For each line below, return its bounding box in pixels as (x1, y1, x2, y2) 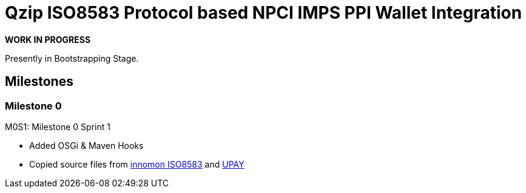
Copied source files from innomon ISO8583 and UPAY (29, 159, 244, 169)
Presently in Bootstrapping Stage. (5, 53, 139, 64)
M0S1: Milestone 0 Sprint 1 (5, 121, 110, 132)
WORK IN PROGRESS (5, 34, 91, 45)
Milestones (5, 74, 73, 90)
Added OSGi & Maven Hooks (29, 140, 144, 151)
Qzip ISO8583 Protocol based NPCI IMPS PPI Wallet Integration (5, 2, 522, 23)
